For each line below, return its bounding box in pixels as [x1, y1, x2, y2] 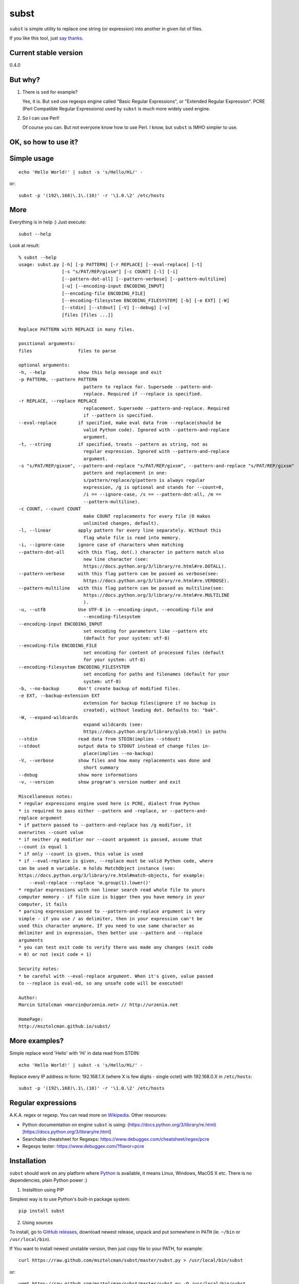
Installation [9, 1156, 46, 1165]
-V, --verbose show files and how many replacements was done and [18, 758, 211, 763]
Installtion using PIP [22, 1186, 64, 1193]
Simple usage [9, 154, 54, 163]
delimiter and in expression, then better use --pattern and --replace [18, 930, 203, 936]
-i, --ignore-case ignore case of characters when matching [18, 542, 184, 548]
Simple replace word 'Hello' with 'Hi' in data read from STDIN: [9, 1050, 141, 1056]
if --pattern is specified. [83, 412, 154, 419]
